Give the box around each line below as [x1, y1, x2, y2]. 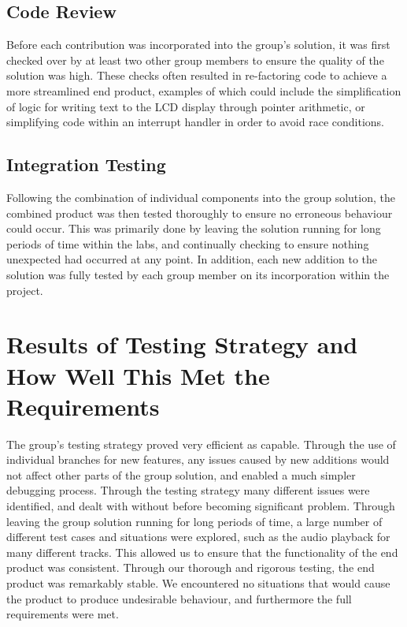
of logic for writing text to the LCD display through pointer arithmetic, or [6, 98, 365, 114]
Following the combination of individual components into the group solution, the [6, 188, 395, 205]
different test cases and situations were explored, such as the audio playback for [6, 528, 390, 545]
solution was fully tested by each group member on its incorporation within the [6, 266, 390, 282]
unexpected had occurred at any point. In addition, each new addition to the [6, 251, 378, 267]
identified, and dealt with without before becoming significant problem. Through [6, 498, 395, 513]
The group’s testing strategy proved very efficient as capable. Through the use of [6, 435, 396, 452]
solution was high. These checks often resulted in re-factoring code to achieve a [6, 67, 387, 84]
